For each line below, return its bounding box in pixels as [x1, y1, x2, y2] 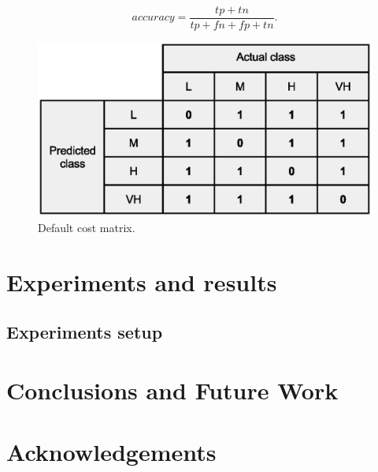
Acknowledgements [6, 436, 217, 468]
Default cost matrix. [38, 219, 135, 235]
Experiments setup [6, 320, 163, 344]
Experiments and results [6, 265, 277, 298]
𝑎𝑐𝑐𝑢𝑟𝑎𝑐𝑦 [132, 12, 175, 24]
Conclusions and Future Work [6, 373, 339, 406]
